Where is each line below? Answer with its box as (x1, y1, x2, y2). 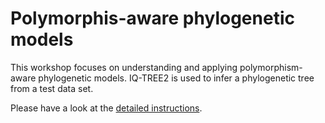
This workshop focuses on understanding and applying (10, 61, 238, 73)
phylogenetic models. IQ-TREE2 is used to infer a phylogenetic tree (38, 72, 315, 84)
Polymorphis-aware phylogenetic (10, 7, 295, 30)
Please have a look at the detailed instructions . (10, 102, 203, 114)
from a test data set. (10, 82, 94, 94)
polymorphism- (239, 61, 303, 73)
